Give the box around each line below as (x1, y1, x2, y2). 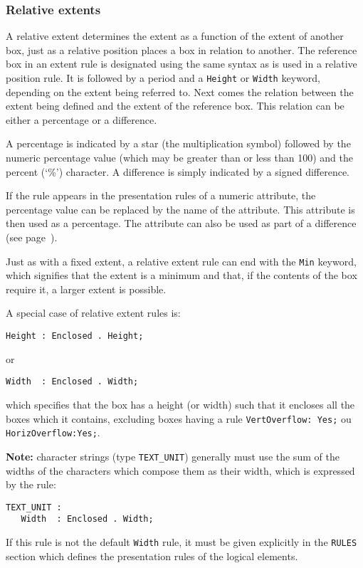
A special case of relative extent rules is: (6, 305, 181, 320)
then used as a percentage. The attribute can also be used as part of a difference (6, 216, 357, 231)
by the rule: (6, 477, 56, 492)
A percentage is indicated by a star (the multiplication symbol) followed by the (6, 136, 351, 151)
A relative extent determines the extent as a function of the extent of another (6, 28, 344, 43)
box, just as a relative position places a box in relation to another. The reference (6, 42, 357, 57)
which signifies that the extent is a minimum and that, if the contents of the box (6, 268, 357, 283)
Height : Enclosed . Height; (6, 331, 144, 342)
